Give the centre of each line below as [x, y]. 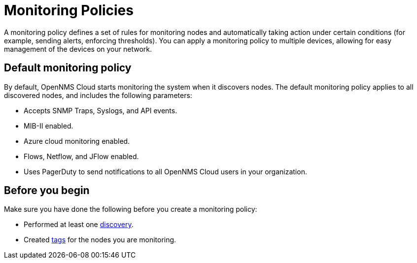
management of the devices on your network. [78, 49]
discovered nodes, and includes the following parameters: [98, 95]
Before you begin [47, 191]
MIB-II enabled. [49, 126]
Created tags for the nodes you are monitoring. [100, 240]
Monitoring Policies [69, 10]
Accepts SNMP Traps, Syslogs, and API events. [101, 110]
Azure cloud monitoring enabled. [77, 141]
